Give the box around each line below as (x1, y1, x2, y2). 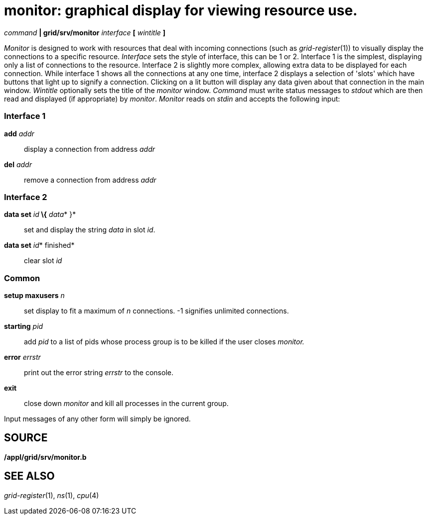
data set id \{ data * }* (4, 210, 76, 219)
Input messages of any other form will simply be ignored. (4, 415, 191, 423)
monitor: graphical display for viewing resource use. (4, 2, 358, 19)
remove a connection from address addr (24, 175, 156, 184)
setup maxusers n (4, 291, 65, 300)
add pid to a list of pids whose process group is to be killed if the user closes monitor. (24, 337, 304, 346)
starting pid (4, 322, 43, 330)
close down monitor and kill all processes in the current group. (24, 399, 229, 408)
